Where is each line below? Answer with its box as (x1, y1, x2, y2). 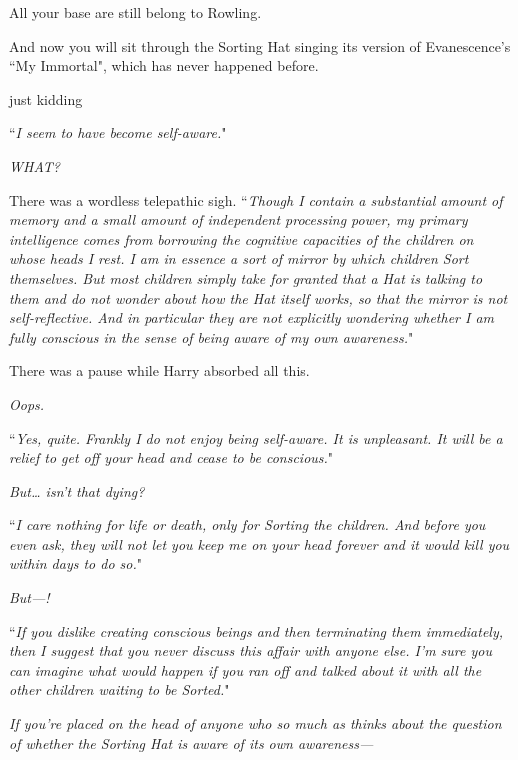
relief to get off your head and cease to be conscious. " (9, 447, 334, 468)
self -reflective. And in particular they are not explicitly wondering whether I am (9, 307, 495, 328)
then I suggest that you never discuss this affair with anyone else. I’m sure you (9, 640, 492, 661)
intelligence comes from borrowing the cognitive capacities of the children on (9, 228, 474, 249)
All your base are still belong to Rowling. (9, 2, 262, 22)
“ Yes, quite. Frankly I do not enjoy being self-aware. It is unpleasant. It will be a (9, 427, 503, 448)
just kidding (9, 88, 83, 109)
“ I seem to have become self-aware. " (9, 122, 227, 143)
